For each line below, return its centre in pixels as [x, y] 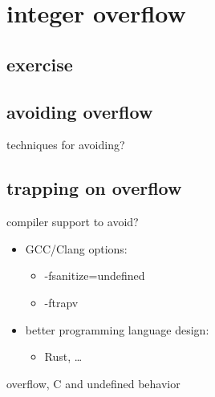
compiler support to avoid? [73, 222]
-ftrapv [61, 302]
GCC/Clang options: [76, 248]
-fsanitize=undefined [95, 275]
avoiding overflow [80, 111]
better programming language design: [117, 329]
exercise [40, 64]
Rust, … [63, 356]
